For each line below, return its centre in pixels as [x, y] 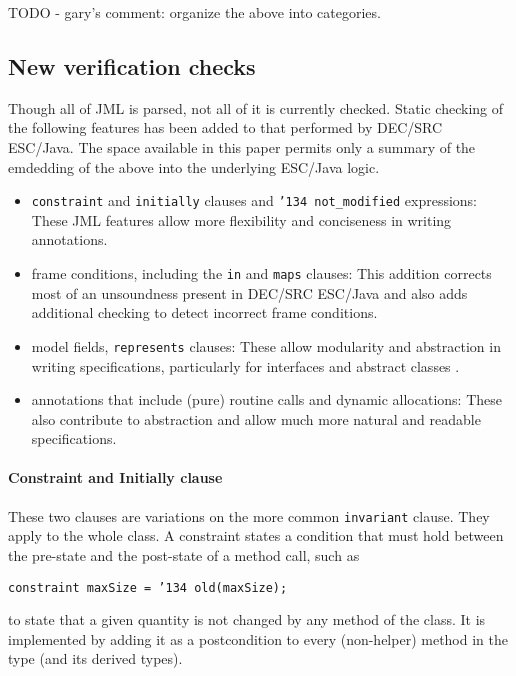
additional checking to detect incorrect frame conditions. [204, 312]
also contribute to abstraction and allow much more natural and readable [256, 418]
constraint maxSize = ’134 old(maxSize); [148, 587]
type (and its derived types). [95, 658]
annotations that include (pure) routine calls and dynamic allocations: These [266, 399]
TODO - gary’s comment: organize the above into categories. [194, 12]
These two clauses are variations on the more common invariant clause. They [249, 515]
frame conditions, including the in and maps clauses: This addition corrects [261, 273]
